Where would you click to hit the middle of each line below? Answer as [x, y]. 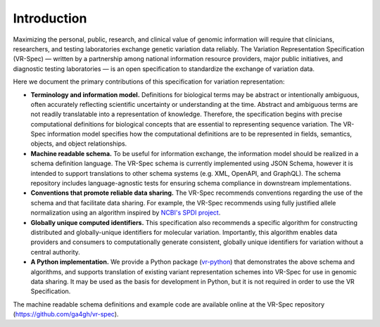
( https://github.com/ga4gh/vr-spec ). [66, 314]
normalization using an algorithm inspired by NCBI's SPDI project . [126, 213]
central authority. [55, 252]
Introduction [50, 18]
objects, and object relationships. [79, 143]
